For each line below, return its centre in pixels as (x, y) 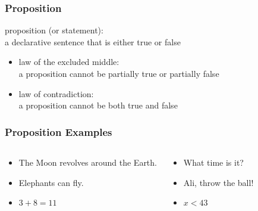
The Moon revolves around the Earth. (88, 162)
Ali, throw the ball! (218, 182)
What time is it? (213, 162)
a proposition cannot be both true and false (98, 105)
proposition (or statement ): (54, 30)
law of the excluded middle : (69, 62)
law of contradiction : (56, 93)
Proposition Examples (59, 131)
